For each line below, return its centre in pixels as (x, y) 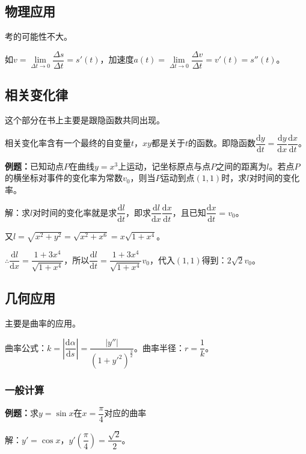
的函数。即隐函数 (222, 143)
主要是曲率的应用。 (43, 323)
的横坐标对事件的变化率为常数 (64, 178)
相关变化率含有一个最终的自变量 (68, 143)
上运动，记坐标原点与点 (164, 166)
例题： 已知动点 (34, 166)
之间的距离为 (241, 166)
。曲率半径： (159, 347)
